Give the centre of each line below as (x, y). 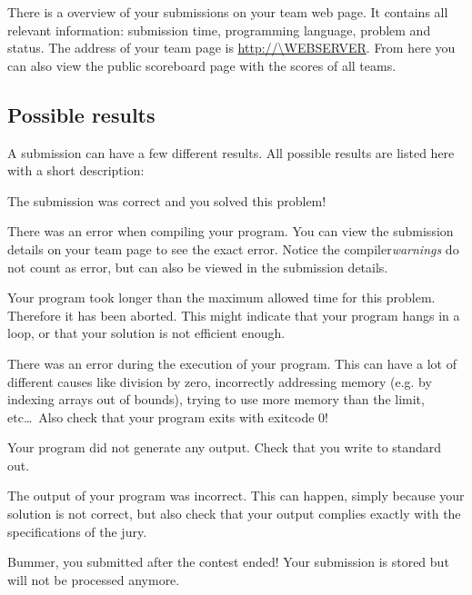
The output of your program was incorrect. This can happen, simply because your (236, 496)
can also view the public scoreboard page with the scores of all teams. (202, 65)
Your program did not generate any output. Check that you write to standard (225, 447)
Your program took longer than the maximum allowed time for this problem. (221, 297)
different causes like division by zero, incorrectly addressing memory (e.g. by (220, 381)
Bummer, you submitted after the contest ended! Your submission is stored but (228, 562)
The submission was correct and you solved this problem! (167, 200)
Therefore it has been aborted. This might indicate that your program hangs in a (234, 315)
